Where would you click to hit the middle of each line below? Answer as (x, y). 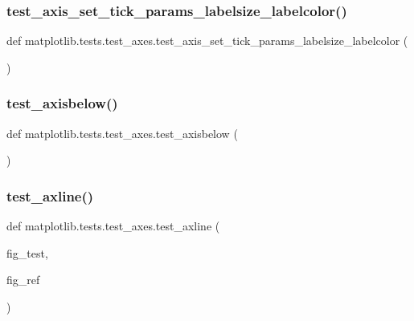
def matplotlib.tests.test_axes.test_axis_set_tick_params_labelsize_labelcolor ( (207, 41)
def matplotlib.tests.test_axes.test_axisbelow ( (122, 133)
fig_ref (23, 280)
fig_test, (27, 252)
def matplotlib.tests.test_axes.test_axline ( (113, 226)
